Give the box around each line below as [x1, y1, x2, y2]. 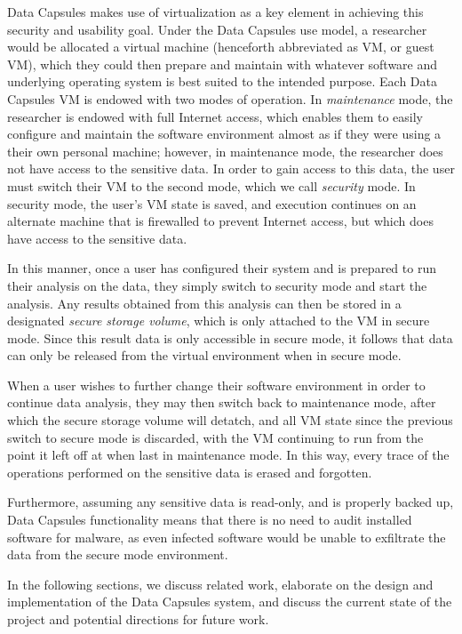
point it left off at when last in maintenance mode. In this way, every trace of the [7, 445, 450, 464]
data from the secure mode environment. [7, 545, 228, 564]
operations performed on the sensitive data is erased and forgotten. [7, 462, 372, 481]
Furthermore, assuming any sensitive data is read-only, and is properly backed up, [7, 493, 454, 511]
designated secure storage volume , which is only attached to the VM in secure [7, 311, 430, 330]
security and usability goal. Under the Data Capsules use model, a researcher [7, 20, 427, 38]
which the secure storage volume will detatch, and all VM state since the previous [7, 411, 453, 429]
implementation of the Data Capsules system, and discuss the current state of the [7, 592, 452, 611]
